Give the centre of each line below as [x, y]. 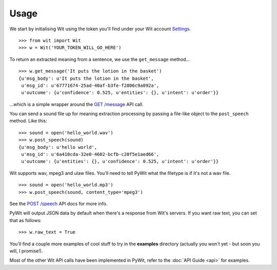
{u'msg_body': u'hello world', [58, 147]
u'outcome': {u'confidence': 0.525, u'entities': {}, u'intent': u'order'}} [120, 93]
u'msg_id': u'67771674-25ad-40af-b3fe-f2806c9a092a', [90, 85]
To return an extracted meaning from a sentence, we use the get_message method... [100, 59]
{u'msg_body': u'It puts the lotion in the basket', [86, 78]
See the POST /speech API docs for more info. [58, 204]
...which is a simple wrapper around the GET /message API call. [76, 104]
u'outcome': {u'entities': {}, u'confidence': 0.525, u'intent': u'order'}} [120, 161]
